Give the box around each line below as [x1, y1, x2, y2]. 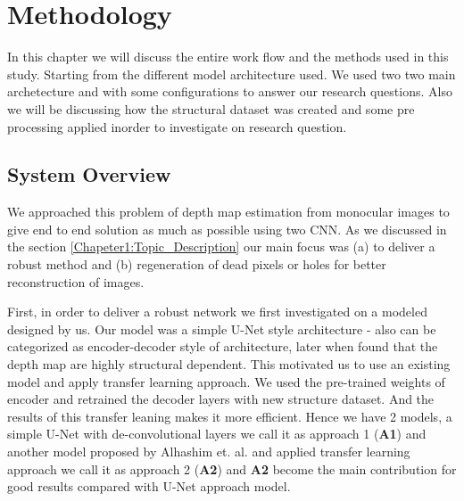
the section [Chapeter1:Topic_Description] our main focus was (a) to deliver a [7, 237, 435, 256]
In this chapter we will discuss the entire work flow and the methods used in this [7, 47, 449, 66]
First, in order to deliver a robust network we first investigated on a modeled [7, 302, 427, 321]
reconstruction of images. [7, 272, 145, 291]
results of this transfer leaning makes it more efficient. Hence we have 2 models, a [7, 407, 452, 425]
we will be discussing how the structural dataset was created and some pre [7, 99, 415, 118]
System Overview [7, 160, 171, 188]
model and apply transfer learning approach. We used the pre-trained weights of [7, 372, 445, 390]
